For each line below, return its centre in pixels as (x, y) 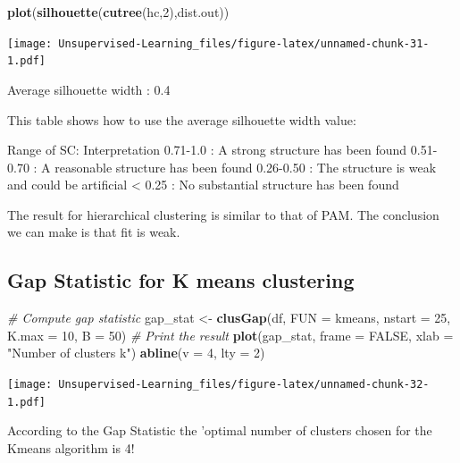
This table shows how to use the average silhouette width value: (182, 119)
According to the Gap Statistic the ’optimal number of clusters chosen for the (220, 430)
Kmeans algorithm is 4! (71, 447)
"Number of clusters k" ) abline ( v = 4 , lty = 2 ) (136, 353)
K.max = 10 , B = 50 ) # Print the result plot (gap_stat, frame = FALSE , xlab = (230, 335)
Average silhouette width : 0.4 (89, 89)
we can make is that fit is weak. (94, 232)
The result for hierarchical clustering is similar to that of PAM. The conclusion (223, 214)
